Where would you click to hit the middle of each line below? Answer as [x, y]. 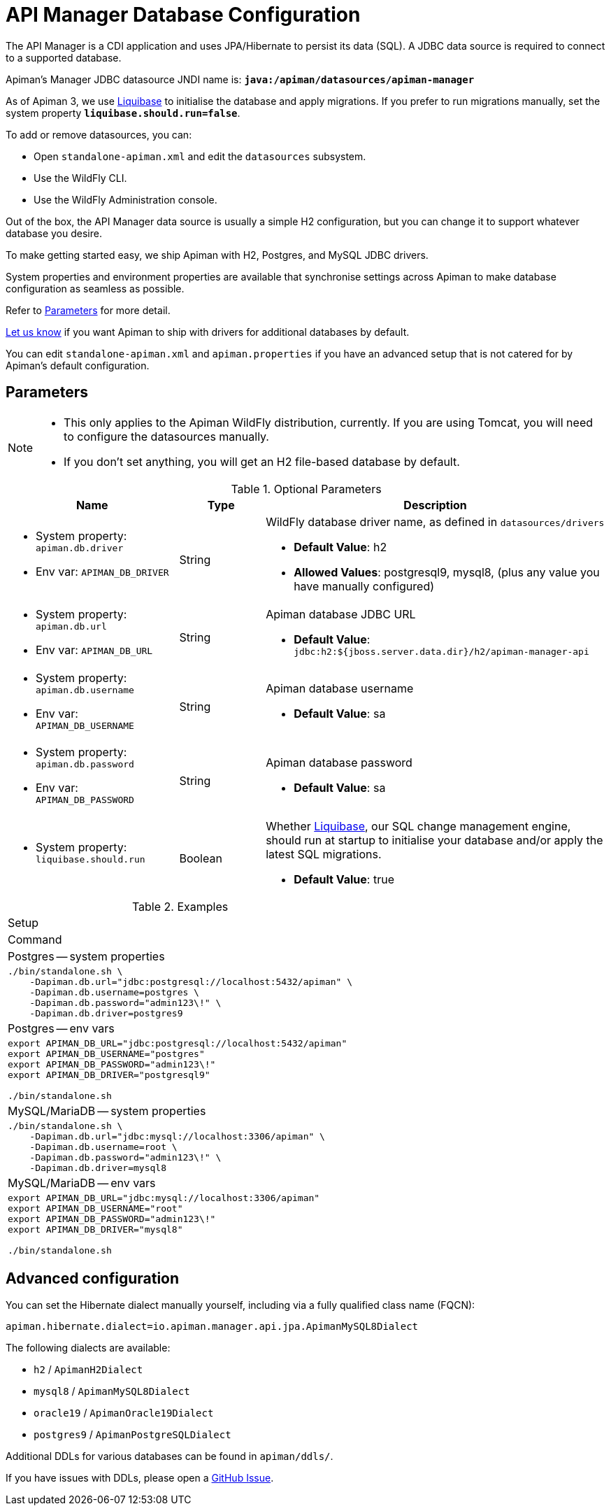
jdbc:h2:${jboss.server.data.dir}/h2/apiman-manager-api [441, 651]
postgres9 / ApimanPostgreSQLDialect [132, 1435]
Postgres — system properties [86, 956]
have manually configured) [364, 586]
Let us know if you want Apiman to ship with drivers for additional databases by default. [208, 332]
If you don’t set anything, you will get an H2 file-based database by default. [262, 461]
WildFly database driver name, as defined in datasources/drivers [435, 522]
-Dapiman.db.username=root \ [103, 1147]
